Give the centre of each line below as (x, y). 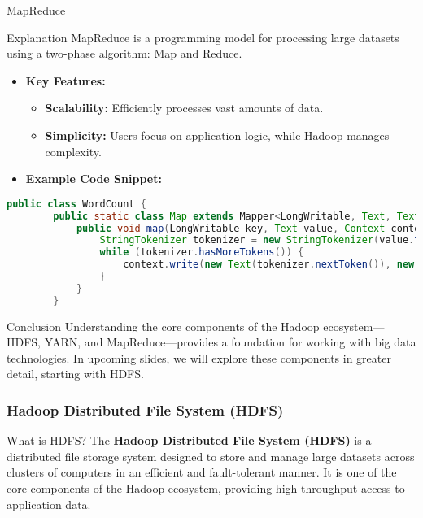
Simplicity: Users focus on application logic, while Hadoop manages (217, 135)
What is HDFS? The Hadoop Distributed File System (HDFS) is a (189, 440)
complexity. (73, 151)
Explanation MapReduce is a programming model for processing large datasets (203, 37)
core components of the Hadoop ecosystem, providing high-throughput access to (206, 488)
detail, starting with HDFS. (75, 374)
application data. (49, 504)
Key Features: (65, 80)
